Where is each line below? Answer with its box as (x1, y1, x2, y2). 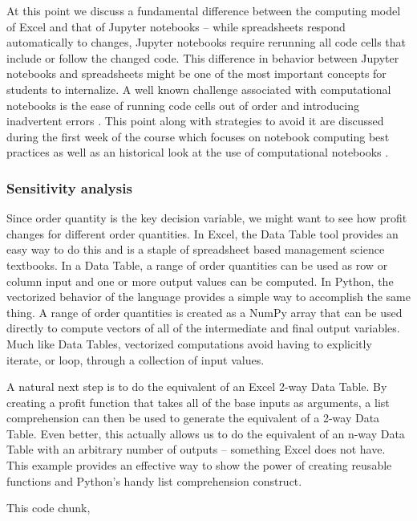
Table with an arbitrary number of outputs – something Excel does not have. (6, 441, 386, 458)
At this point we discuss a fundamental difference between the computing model (6, 2, 401, 18)
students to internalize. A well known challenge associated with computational (6, 80, 391, 97)
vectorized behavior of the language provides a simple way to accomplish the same (6, 288, 411, 305)
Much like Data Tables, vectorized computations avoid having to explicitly (6, 335, 372, 352)
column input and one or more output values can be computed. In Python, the (6, 272, 394, 289)
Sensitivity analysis (6, 177, 132, 197)
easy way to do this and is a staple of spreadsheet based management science (6, 241, 385, 258)
